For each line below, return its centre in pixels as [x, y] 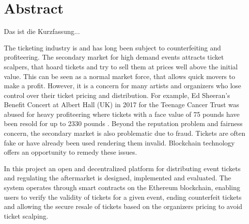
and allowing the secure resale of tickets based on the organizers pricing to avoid [123, 206]
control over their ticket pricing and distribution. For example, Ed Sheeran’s [117, 95]
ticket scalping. [26, 216]
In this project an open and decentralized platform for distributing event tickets [122, 168]
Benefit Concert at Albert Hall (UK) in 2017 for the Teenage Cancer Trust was [122, 104]
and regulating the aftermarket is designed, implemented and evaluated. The [117, 178]
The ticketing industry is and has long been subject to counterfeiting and [113, 47]
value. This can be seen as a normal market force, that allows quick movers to [120, 76]
